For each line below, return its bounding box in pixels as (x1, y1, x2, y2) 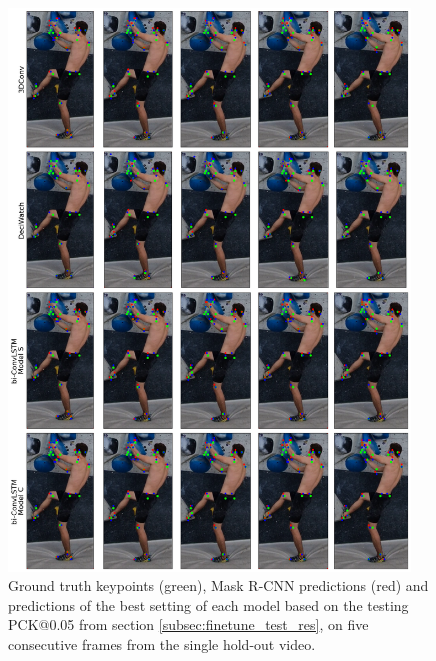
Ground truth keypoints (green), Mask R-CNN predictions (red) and (8, 575, 429, 596)
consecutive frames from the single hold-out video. (8, 634, 316, 655)
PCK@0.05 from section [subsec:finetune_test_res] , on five (8, 614, 369, 635)
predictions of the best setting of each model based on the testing (8, 594, 409, 615)
